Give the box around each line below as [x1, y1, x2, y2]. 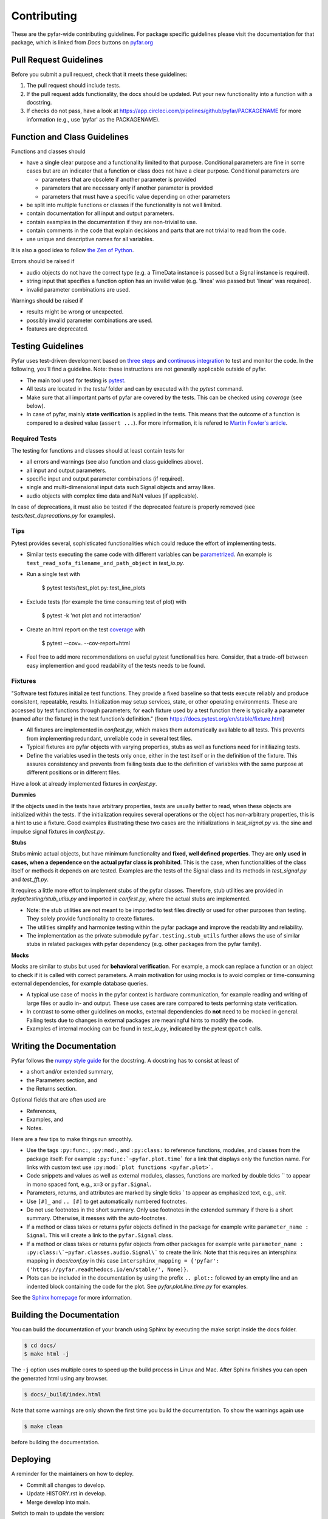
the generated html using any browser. [11, 1374, 108, 1382]
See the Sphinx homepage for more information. [11, 1294, 132, 1301]
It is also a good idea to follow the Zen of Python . [11, 247, 134, 253]
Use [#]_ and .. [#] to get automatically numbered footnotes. [26, 1198, 188, 1205]
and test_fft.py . [11, 876, 49, 883]
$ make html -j [24, 1351, 69, 1357]
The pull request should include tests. [26, 82, 121, 89]
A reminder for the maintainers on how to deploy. [11, 1470, 134, 1478]
